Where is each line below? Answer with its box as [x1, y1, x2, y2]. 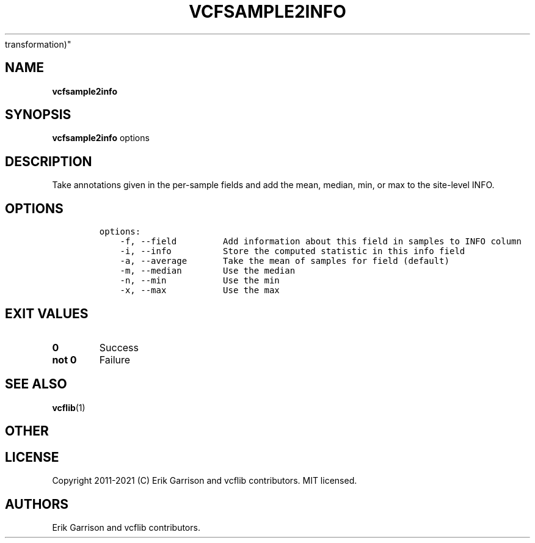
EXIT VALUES [5, 305, 89, 321]
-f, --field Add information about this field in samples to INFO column [120, 236, 522, 247]
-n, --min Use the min [120, 275, 280, 286]
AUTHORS [5, 496, 69, 512]
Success [99, 341, 139, 354]
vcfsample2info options [52, 133, 150, 144]
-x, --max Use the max [120, 285, 280, 296]
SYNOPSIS [5, 107, 71, 123]
